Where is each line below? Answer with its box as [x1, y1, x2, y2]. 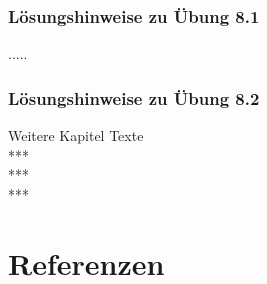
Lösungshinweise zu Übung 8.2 [8, 85, 260, 110]
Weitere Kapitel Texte [8, 125, 144, 146]
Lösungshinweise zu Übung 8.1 [8, 3, 260, 28]
